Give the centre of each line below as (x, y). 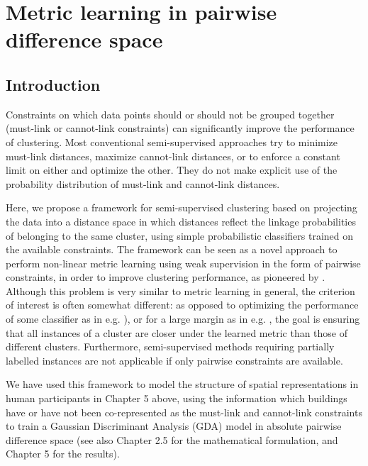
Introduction (53, 84)
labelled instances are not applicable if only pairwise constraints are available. (174, 360)
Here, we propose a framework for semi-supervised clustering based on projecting (182, 207)
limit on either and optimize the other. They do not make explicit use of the (172, 170)
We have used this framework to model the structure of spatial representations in (182, 384)
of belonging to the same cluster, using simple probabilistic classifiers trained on (179, 235)
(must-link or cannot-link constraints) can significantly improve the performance (180, 128)
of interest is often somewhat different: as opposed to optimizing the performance (182, 305)
